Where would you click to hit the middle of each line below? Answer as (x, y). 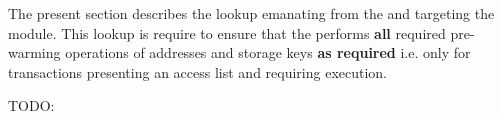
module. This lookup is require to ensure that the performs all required (227, 32)
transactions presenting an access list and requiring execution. (198, 71)
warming (34, 52)
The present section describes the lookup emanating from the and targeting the (251, 13)
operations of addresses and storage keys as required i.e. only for (268, 52)
